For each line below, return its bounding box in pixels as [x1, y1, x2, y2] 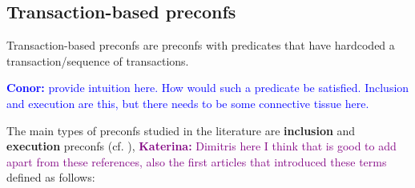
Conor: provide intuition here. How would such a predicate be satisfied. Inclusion [6, 79, 409, 96]
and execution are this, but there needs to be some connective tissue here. [6, 94, 369, 111]
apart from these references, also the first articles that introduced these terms [6, 153, 387, 170]
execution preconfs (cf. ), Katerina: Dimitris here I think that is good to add [6, 138, 397, 154]
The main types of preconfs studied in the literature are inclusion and [6, 122, 356, 138]
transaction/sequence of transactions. [6, 52, 189, 69]
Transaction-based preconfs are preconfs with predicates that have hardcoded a [6, 37, 395, 54]
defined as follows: [6, 169, 95, 186]
